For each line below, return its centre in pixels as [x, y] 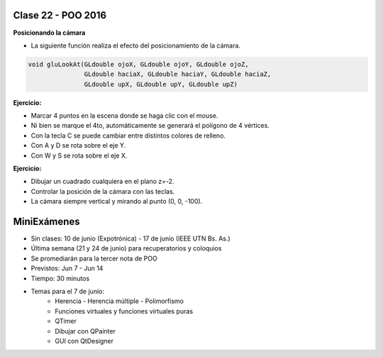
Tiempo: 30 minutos [60, 278]
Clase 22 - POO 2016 [60, 15]
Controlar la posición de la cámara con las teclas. [103, 191]
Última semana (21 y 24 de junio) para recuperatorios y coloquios [126, 248]
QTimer [66, 321]
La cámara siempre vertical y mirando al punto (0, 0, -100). [117, 202]
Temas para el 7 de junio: [67, 292]
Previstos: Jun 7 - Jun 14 [67, 268]
